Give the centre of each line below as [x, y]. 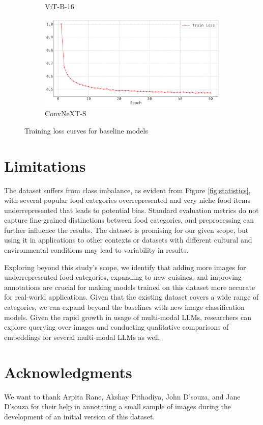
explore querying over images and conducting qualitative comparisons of [116, 327]
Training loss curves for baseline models [86, 130]
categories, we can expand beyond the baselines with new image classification [124, 307]
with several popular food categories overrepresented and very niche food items [127, 200]
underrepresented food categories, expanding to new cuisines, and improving [123, 277]
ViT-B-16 [60, 6]
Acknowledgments [68, 372]
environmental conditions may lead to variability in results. [96, 250]
